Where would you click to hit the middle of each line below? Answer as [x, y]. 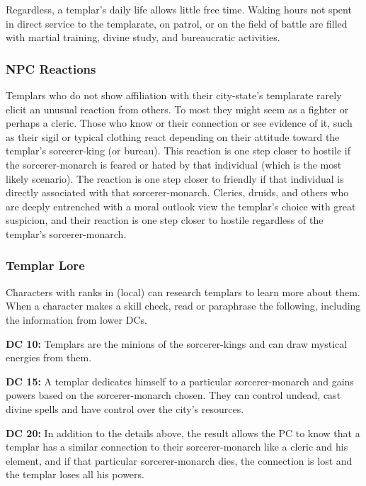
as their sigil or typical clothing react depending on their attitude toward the [173, 136]
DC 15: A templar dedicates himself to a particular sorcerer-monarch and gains [180, 381]
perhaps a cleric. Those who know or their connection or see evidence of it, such [179, 123]
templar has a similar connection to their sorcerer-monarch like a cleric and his [177, 447]
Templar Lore [45, 265]
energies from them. [49, 357]
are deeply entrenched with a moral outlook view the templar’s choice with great [181, 206]
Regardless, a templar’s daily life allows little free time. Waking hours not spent [179, 9]
